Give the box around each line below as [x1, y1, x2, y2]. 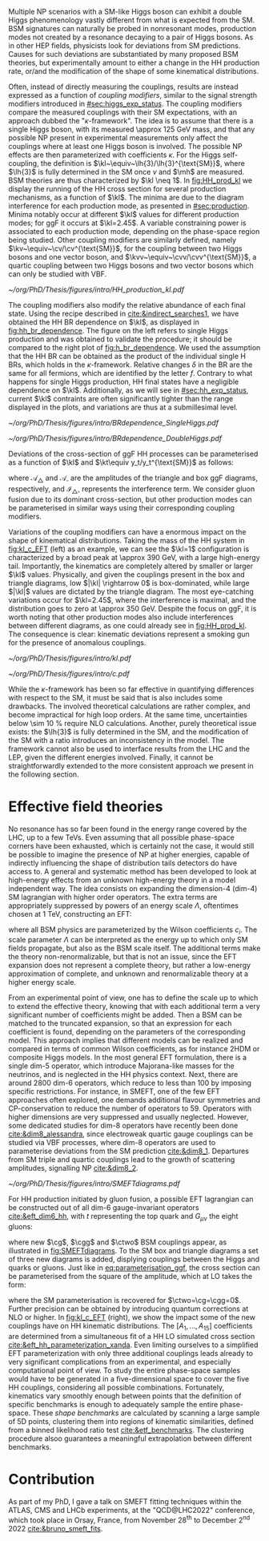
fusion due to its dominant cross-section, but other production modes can [8, 494, 252, 504]
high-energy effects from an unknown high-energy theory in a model [8, 875, 236, 885]
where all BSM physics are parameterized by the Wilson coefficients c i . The [8, 925, 258, 936]
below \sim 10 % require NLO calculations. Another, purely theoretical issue [8, 718, 257, 728]
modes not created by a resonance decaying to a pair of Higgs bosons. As [8, 32, 254, 42]
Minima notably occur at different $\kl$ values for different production [8, 210, 239, 219]
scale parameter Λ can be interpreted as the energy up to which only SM [8, 935, 248, 945]
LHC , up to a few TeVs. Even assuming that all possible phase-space [8, 833, 235, 842]
